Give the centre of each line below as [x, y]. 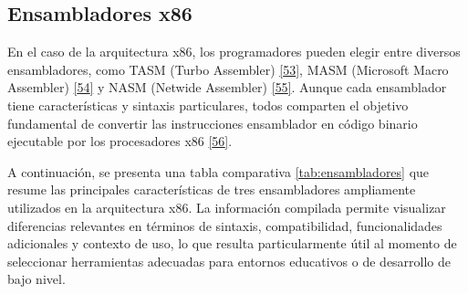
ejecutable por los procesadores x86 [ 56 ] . [120, 141]
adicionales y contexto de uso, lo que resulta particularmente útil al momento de [232, 243]
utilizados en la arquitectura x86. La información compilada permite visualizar [227, 207]
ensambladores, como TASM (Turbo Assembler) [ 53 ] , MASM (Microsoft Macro [228, 69]
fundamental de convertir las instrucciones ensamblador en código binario [213, 123]
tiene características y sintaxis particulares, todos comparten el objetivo [208, 105]
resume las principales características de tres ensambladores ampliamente [212, 189]
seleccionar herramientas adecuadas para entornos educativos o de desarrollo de [229, 261]
